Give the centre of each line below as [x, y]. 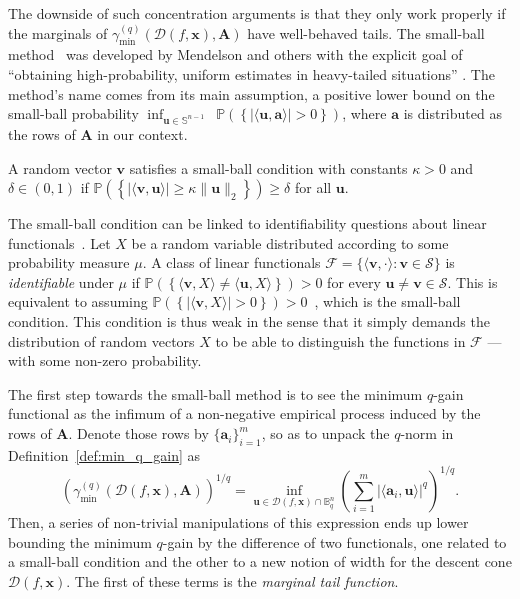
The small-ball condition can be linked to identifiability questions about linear [247, 223]
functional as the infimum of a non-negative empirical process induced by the [244, 413]
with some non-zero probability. [105, 360]
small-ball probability [73, 113]
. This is [472, 281]
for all [313, 187]
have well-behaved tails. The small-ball [366, 32]
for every [354, 281]
